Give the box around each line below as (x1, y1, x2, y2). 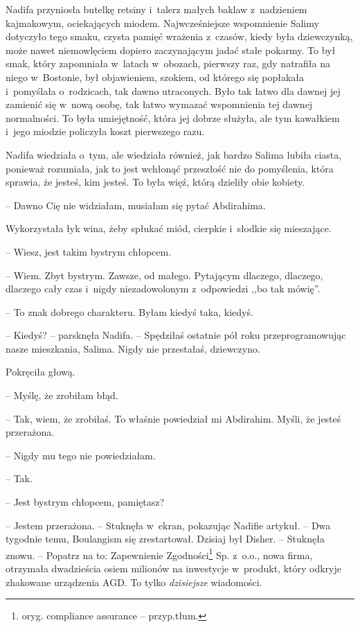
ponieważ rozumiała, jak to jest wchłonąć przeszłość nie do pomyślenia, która (6, 161, 334, 175)
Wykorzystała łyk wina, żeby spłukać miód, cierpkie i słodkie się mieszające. (6, 221, 332, 236)
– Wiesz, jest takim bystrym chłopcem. (6, 244, 172, 258)
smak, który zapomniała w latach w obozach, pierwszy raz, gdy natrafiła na (6, 56, 330, 71)
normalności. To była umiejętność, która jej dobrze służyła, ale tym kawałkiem (6, 110, 340, 125)
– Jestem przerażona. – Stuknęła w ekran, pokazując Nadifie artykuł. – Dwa (6, 518, 331, 532)
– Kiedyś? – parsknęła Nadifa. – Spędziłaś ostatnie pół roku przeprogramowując (6, 328, 346, 342)
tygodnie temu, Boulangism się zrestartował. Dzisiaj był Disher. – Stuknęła (6, 531, 325, 546)
